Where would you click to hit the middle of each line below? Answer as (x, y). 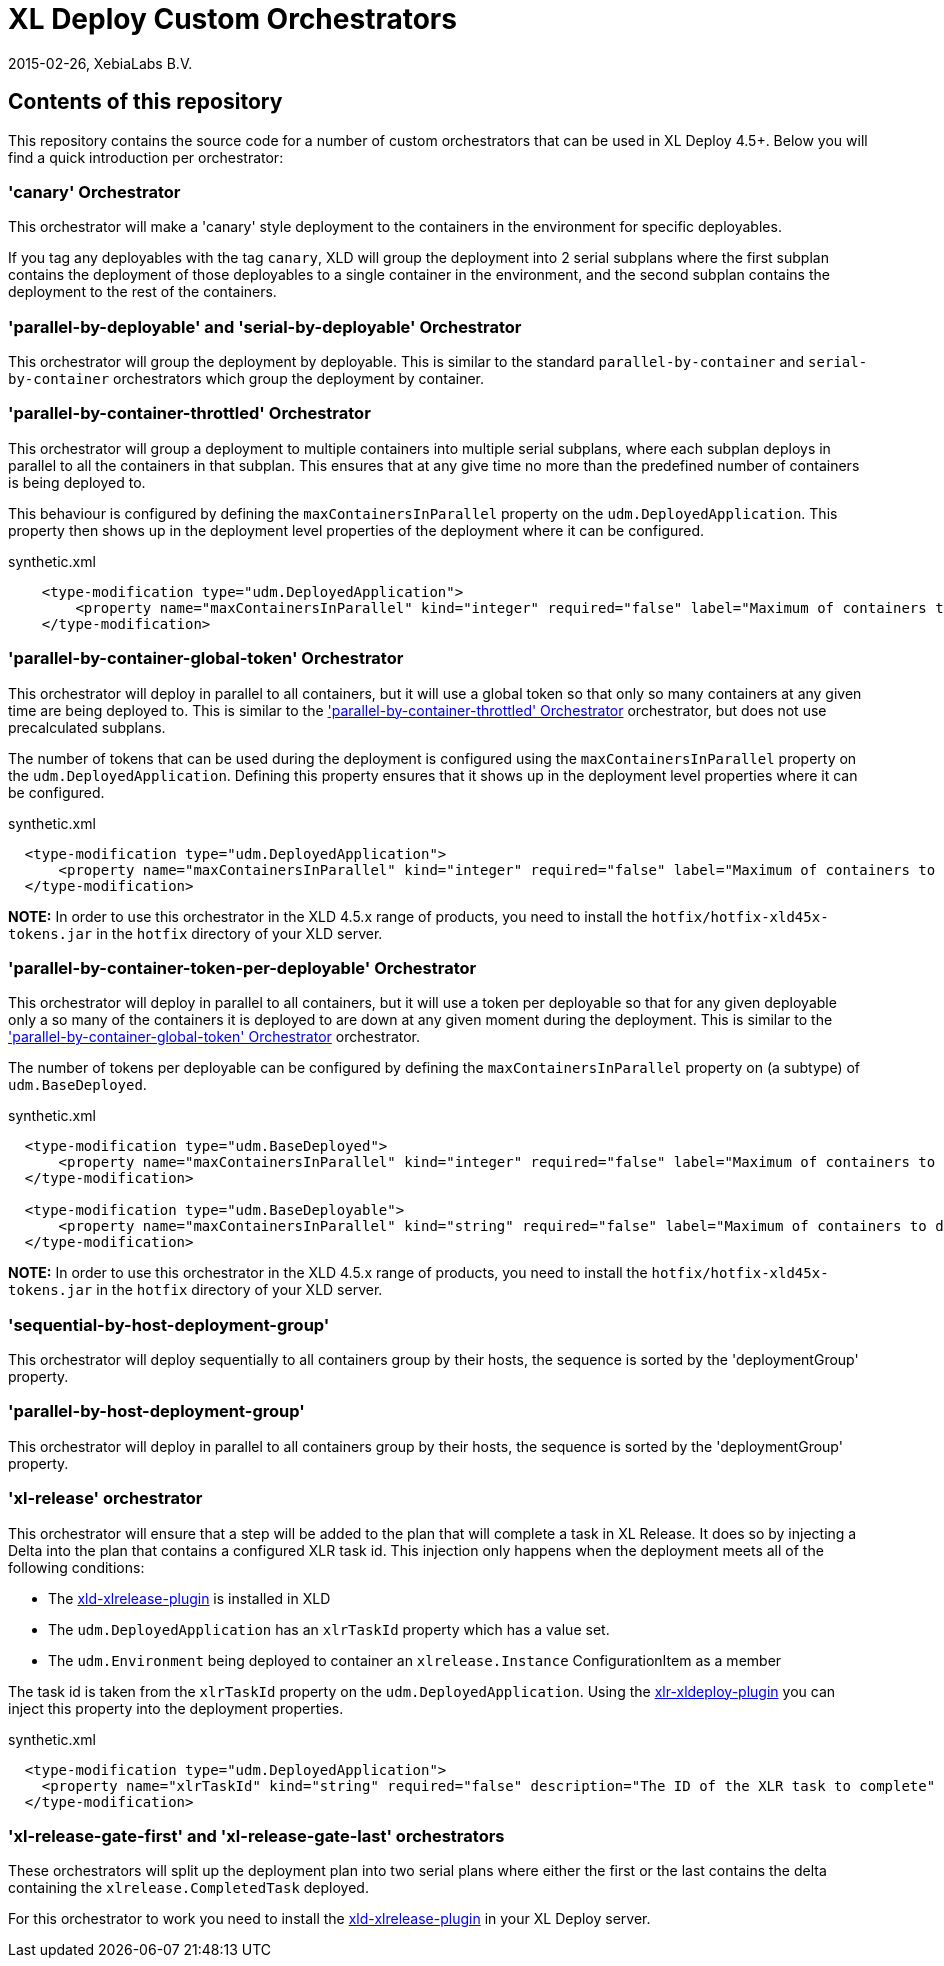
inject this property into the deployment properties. (176, 1708)
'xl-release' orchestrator (105, 1498)
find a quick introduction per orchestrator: (146, 157)
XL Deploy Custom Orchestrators (232, 19)
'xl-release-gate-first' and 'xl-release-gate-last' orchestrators (256, 1835)
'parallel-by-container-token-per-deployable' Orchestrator (242, 967)
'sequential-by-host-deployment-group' (169, 1324)
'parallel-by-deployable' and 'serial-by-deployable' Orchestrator (265, 326)
